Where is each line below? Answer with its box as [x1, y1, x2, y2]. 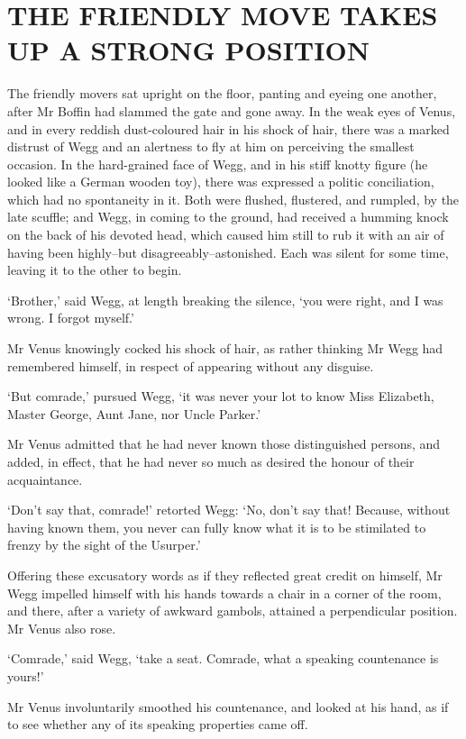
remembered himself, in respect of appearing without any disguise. [7, 356, 374, 375]
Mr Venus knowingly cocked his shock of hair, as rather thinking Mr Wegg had [7, 339, 443, 358]
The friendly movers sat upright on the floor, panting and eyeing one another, [7, 84, 437, 103]
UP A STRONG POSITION [7, 32, 370, 68]
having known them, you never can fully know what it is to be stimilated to [7, 517, 426, 536]
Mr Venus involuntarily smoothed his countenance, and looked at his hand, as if [7, 697, 449, 716]
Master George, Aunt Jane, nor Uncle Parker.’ [7, 404, 261, 423]
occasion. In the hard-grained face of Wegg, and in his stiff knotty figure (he [7, 154, 428, 173]
